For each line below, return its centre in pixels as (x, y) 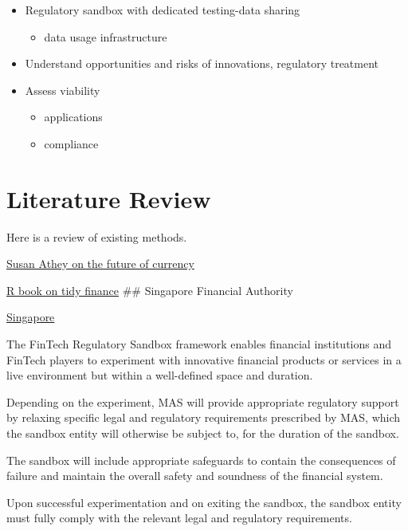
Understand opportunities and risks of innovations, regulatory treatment (202, 63)
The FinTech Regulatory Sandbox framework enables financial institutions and (199, 344)
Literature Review (109, 198)
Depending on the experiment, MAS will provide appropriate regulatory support (203, 401)
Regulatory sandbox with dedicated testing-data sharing (163, 10)
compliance (71, 143)
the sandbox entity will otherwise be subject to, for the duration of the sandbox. (203, 433)
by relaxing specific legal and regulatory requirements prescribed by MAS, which (204, 417)
